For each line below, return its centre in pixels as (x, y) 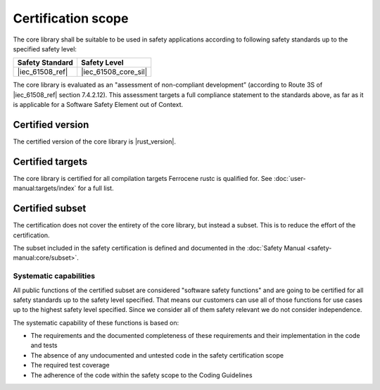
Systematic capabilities (54, 276)
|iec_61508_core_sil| (114, 72)
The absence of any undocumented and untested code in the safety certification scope (157, 355)
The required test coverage (70, 365)
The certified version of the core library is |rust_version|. (94, 141)
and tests (44, 346)
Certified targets (50, 162)
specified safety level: (45, 49)
